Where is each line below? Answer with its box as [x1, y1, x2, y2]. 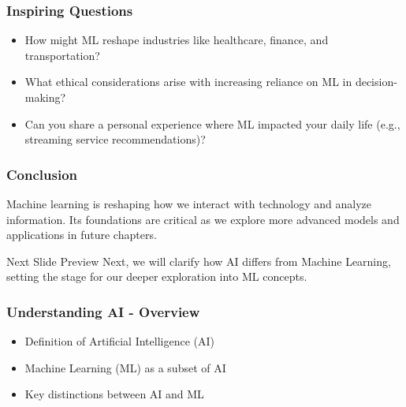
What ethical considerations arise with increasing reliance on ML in [24, 73, 352, 90]
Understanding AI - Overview [6, 301, 200, 321]
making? [24, 89, 66, 105]
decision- [355, 73, 397, 90]
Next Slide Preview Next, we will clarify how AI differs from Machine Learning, [6, 252, 391, 269]
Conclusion [6, 164, 77, 184]
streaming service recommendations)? [24, 131, 206, 147]
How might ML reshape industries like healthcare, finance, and [24, 32, 329, 48]
